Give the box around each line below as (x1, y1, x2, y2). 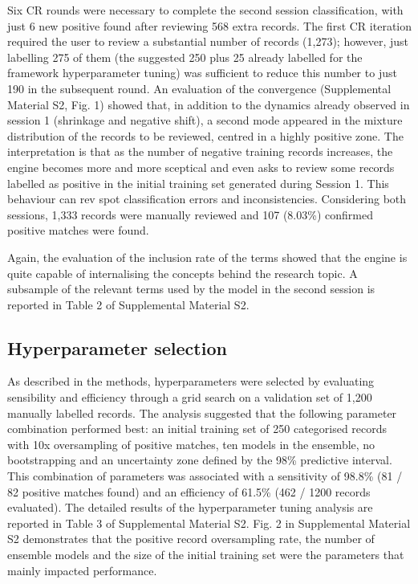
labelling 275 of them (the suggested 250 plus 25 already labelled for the (7, 48, 363, 65)
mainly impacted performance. (7, 562, 157, 578)
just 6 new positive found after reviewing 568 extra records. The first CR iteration (7, 17, 412, 34)
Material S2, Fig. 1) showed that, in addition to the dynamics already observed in (7, 96, 410, 112)
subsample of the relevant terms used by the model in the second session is (7, 280, 375, 297)
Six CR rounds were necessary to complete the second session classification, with (7, 2, 404, 18)
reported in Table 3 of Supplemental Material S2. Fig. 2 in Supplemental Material (7, 514, 411, 531)
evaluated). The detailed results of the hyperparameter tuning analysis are (7, 499, 373, 516)
